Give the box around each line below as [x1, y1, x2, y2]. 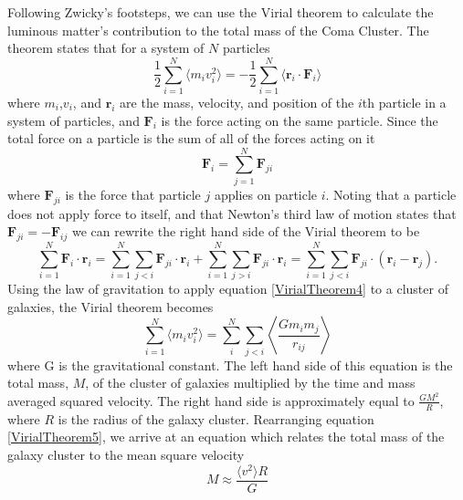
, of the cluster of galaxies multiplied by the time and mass [85, 373, 416, 392]
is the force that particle [65, 184, 201, 203]
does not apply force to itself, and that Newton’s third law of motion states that [7, 203, 457, 223]
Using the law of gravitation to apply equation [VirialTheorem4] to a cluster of [7, 279, 448, 298]
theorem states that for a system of [7, 38, 205, 57]
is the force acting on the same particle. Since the [161, 110, 438, 130]
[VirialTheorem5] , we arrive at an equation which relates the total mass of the [7, 427, 445, 446]
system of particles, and [7, 110, 140, 130]
